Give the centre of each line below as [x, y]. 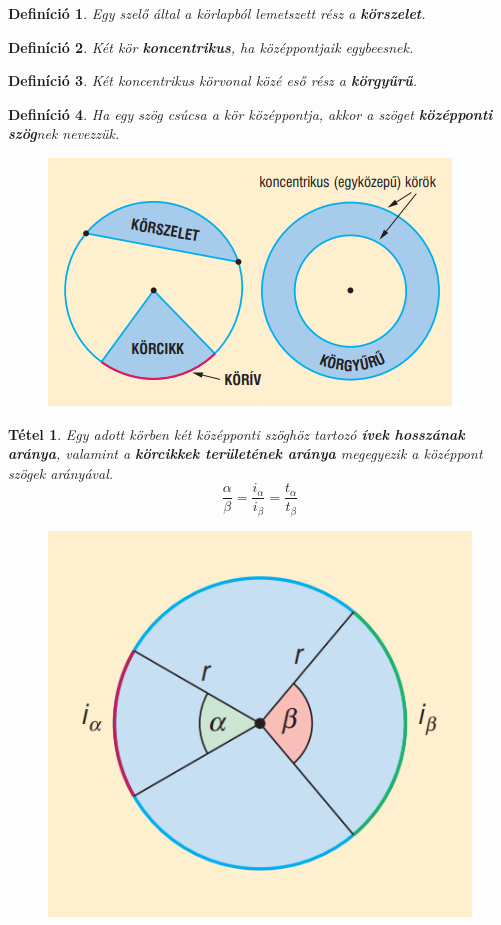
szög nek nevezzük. [64, 133]
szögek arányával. [61, 472]
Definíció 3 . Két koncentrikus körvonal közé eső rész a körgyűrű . [212, 80]
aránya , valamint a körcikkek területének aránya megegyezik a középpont [245, 453]
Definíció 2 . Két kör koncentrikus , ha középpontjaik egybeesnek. [211, 46]
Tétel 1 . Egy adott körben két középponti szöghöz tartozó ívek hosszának [236, 433]
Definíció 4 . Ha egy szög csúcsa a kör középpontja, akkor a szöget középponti [250, 113]
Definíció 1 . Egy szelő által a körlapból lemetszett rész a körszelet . [217, 13]
